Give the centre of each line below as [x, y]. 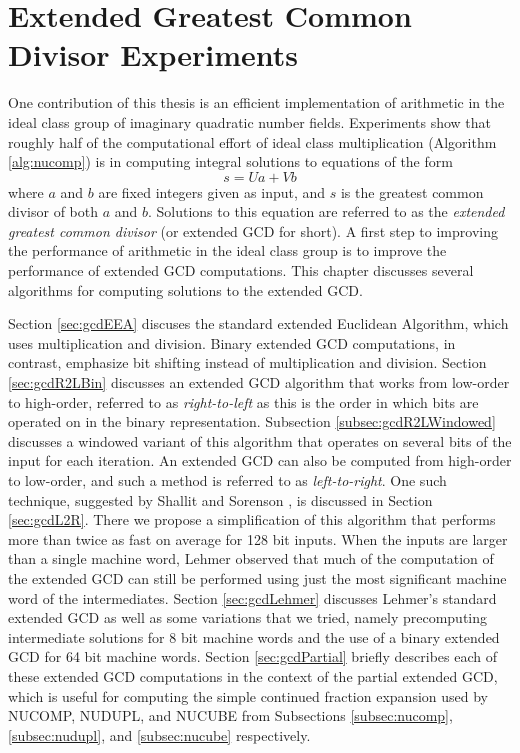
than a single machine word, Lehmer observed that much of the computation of [251, 558]
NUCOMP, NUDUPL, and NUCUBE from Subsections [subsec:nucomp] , [230, 715]
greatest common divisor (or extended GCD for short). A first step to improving [253, 230]
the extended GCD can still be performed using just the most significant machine [257, 577]
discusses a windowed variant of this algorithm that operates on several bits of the [260, 440]
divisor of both [53, 211]
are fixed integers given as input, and [212, 191]
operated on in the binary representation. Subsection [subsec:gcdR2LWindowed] [252, 421]
